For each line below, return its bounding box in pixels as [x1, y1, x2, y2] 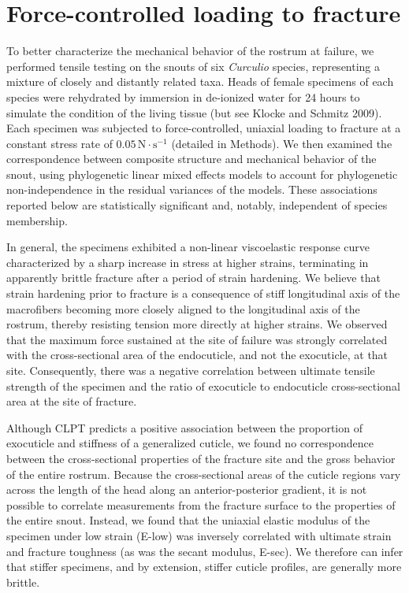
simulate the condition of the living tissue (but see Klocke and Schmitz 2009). [6, 104, 382, 120]
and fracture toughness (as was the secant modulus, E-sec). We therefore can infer [6, 543, 403, 559]
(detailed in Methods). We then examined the [171, 135, 392, 151]
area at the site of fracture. [6, 393, 137, 410]
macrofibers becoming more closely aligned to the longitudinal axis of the [6, 300, 360, 317]
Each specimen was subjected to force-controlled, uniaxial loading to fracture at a [6, 120, 401, 136]
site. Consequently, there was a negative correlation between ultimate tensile [6, 362, 375, 378]
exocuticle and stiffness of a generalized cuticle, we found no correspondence [6, 435, 374, 451]
